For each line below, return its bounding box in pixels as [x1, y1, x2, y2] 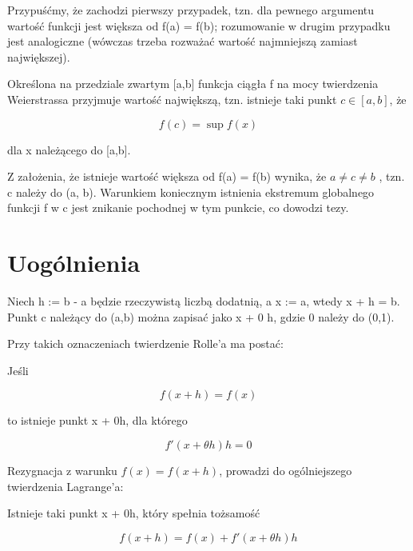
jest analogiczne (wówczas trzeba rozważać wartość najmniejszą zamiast [7, 33, 358, 50]
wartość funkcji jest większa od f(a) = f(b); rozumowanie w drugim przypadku [7, 17, 391, 34]
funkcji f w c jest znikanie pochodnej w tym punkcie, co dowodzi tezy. [7, 199, 349, 216]
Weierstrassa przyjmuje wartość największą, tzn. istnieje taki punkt [7, 90, 337, 107]
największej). [7, 48, 70, 65]
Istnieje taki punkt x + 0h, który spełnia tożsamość [7, 505, 260, 521]
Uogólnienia [7, 246, 141, 279]
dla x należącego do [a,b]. [7, 141, 131, 158]
